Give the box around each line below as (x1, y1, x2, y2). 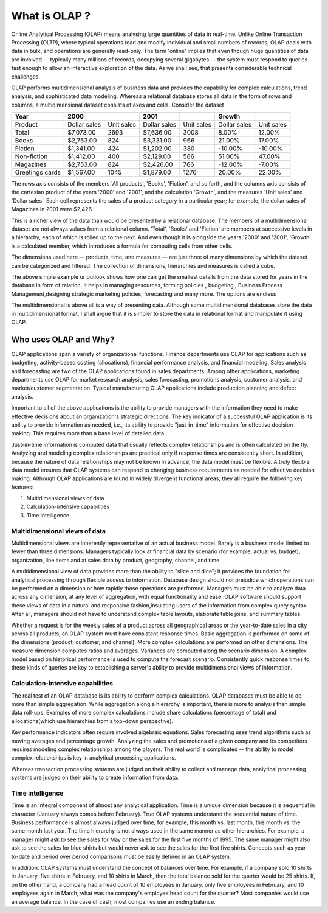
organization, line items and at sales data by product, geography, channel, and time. (11, 556, 222, 564)
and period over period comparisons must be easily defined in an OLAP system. (31, 853, 231, 860)
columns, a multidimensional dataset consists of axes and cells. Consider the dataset (11, 101, 224, 108)
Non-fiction (15, 152, 48, 161)
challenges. (11, 73, 41, 80)
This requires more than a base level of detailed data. (32, 430, 166, 437)
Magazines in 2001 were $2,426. (11, 206, 94, 213)
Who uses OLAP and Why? (11, 334, 115, 345)
